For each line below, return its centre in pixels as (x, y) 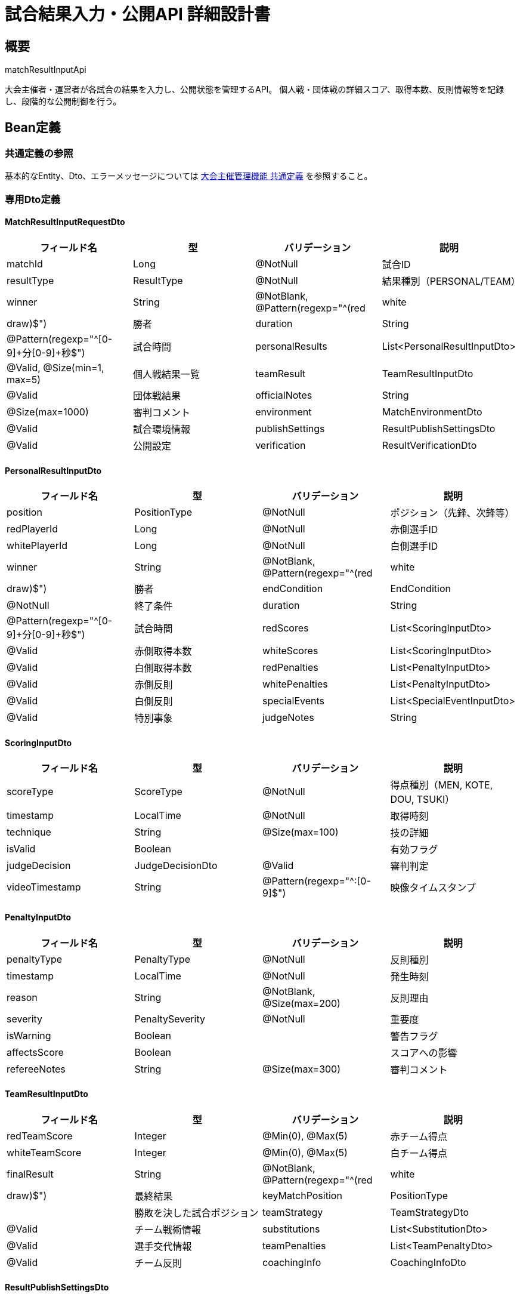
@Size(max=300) (302, 1069)
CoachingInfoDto (428, 1262)
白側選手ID (414, 546)
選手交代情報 (163, 1246)
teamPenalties (294, 1245)
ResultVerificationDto (429, 445)
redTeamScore (40, 1136)
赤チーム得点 (419, 1136)
